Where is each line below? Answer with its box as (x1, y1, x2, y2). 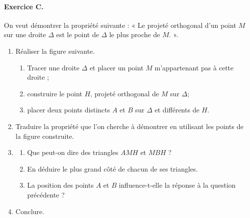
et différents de (154, 105, 200, 115)
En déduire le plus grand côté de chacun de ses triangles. (27, 163, 198, 174)
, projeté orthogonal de (90, 88, 159, 98)
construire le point (27, 88, 82, 98)
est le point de (56, 29, 99, 40)
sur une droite (4, 29, 46, 40)
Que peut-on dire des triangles (27, 147, 119, 157)
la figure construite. (15, 131, 74, 141)
